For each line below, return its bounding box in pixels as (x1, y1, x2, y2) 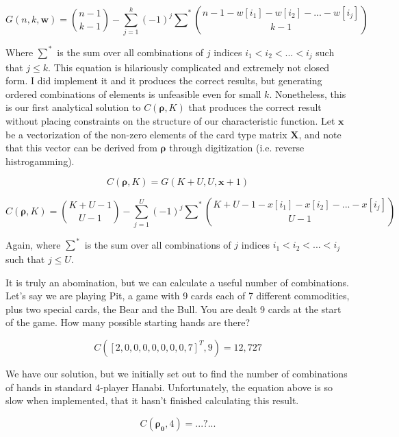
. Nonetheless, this (269, 86, 346, 101)
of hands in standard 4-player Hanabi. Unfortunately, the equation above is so (5, 379, 333, 394)
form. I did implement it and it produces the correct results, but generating (5, 73, 322, 88)
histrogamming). (5, 153, 75, 168)
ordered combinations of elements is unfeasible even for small (5, 86, 261, 101)
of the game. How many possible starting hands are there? (5, 315, 250, 329)
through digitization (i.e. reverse (169, 140, 305, 155)
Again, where (5, 237, 61, 251)
